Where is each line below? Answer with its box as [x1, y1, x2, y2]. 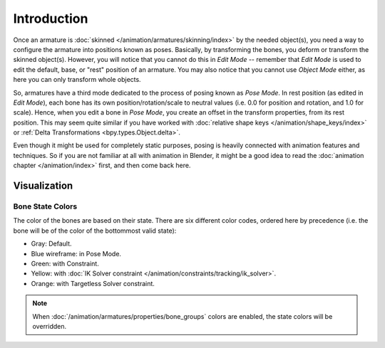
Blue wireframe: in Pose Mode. [31, 249, 121, 258]
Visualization [13, 180, 73, 192]
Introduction [13, 11, 88, 26]
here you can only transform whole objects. [13, 75, 142, 84]
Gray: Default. [31, 239, 72, 248]
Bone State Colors [13, 201, 78, 211]
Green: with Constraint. [31, 259, 99, 268]
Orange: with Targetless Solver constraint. [31, 279, 155, 288]
